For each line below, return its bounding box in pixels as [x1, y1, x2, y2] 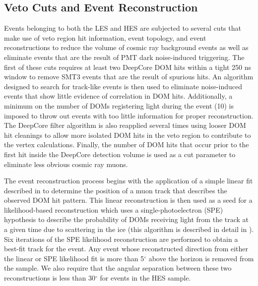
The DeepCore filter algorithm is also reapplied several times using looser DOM [4, 120, 246, 130]
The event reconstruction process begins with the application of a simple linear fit [4, 175, 253, 186]
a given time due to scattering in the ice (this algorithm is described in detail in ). [4, 224, 254, 234]
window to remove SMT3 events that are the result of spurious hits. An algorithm [4, 71, 254, 82]
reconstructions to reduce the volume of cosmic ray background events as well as [4, 42, 249, 53]
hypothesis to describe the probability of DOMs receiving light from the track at [4, 214, 249, 225]
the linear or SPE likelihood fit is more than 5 [4, 253, 144, 263]
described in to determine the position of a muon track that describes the [4, 185, 227, 195]
